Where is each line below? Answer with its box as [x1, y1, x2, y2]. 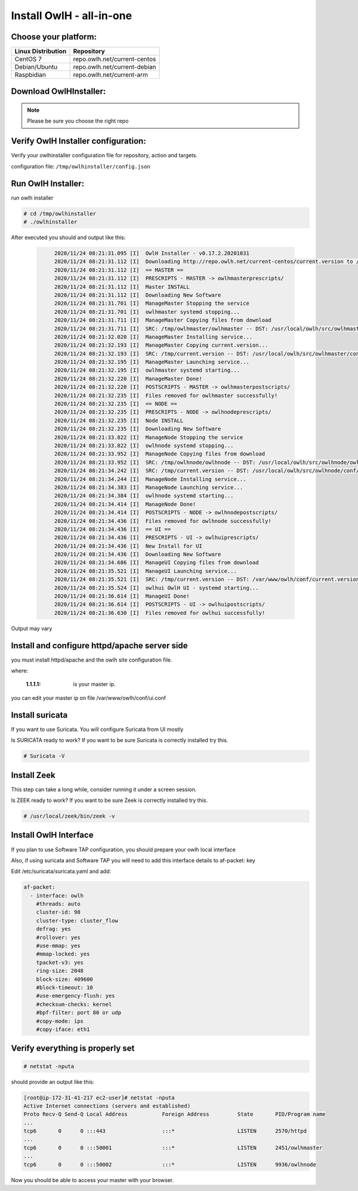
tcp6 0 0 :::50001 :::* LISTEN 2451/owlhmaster [23, 1144, 323, 1151]
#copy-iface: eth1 [36, 1025, 90, 1033]
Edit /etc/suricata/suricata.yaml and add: [11, 868, 112, 875]
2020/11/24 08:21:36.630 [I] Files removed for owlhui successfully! [54, 610, 266, 616]
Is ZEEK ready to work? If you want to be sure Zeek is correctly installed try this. [11, 797, 208, 804]
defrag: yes [36, 926, 72, 932]
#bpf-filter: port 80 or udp [36, 1009, 122, 1016]
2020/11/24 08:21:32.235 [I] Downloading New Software [54, 425, 221, 433]
